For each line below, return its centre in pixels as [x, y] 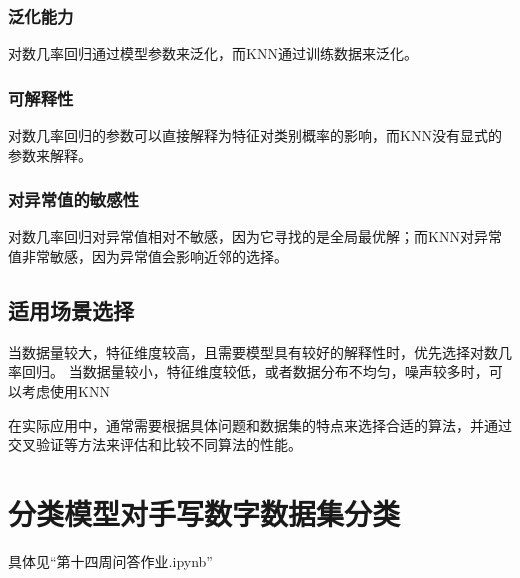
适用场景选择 [71, 310]
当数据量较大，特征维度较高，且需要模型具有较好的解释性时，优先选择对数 [253, 351]
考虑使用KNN [65, 391]
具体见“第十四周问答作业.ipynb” [110, 560]
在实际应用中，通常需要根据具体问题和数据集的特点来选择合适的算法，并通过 [260, 424]
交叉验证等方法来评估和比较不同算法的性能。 [155, 444]
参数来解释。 [50, 154]
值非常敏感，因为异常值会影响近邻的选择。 [148, 256]
